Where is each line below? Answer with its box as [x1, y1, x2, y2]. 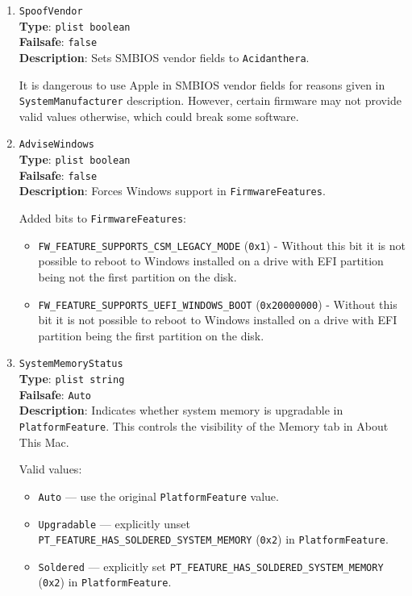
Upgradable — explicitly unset [38, 515, 190, 531]
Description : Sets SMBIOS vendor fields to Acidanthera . [19, 48, 310, 65]
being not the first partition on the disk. [38, 269, 237, 285]
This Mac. [19, 433, 69, 450]
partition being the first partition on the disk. [38, 327, 264, 344]
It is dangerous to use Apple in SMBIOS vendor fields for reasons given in [19, 76, 385, 93]
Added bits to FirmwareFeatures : [19, 210, 186, 227]
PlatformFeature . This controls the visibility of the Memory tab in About [19, 418, 389, 434]
